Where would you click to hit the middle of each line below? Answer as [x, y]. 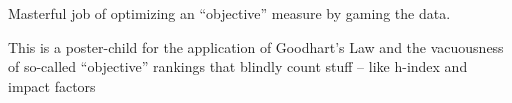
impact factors [52, 85]
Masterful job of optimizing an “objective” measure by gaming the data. [229, 13]
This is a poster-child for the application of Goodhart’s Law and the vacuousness [256, 46]
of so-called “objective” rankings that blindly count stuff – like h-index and [238, 66]
